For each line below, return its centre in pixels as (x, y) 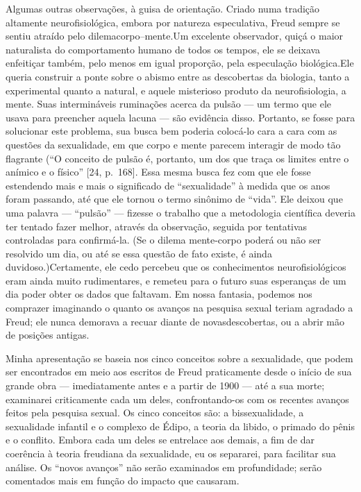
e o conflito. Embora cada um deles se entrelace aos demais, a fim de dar (160, 440)
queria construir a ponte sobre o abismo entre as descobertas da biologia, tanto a (178, 76)
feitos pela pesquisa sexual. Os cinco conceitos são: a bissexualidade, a (155, 413)
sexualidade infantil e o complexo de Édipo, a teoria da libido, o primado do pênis (180, 426)
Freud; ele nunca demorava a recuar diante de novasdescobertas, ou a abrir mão (175, 321)
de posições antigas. (48, 335)
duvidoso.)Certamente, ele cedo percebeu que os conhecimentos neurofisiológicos (176, 267)
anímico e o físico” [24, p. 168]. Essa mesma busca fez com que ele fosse (158, 172)
